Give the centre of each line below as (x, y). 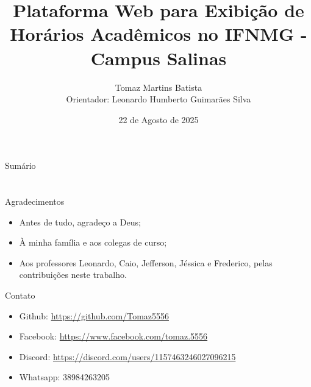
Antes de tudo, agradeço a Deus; (80, 222)
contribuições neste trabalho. (73, 275)
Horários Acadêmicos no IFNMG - (159, 34)
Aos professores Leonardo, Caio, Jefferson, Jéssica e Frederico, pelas (146, 262)
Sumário (20, 165)
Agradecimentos (35, 201)
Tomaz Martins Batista (159, 87)
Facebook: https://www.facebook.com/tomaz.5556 (113, 336)
